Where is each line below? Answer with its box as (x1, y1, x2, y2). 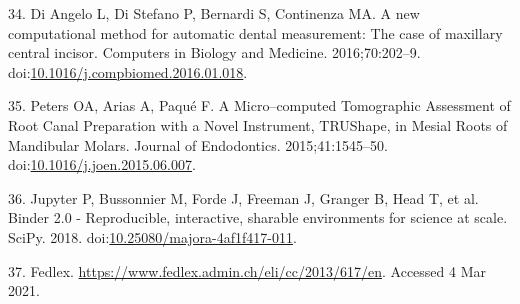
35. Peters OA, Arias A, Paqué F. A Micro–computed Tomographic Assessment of (8, 95, 511, 116)
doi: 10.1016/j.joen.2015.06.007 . (8, 154, 196, 175)
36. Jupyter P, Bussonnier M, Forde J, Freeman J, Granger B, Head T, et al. (8, 187, 479, 208)
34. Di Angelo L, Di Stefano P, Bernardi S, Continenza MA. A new (8, 3, 420, 23)
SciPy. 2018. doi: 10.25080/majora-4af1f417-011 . (8, 226, 297, 247)
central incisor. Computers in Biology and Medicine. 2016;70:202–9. (8, 42, 421, 63)
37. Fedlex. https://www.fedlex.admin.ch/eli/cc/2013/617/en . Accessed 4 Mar (8, 260, 487, 281)
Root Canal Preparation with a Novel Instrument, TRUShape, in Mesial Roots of (8, 114, 508, 135)
